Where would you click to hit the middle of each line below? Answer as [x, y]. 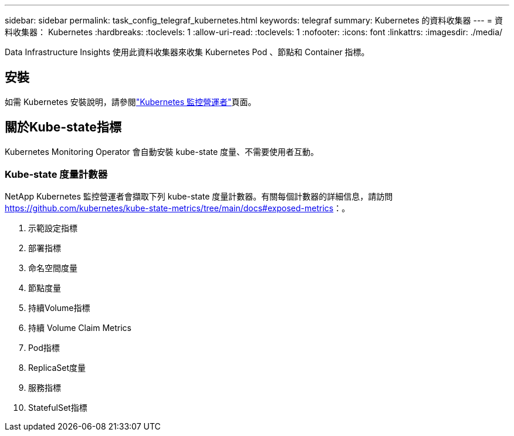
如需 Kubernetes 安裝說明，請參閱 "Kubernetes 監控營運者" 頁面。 [131, 102]
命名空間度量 [53, 268]
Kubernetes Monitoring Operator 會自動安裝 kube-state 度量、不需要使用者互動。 [162, 151]
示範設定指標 [53, 228]
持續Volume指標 [59, 308]
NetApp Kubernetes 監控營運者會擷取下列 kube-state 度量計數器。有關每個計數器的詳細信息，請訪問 [199, 197]
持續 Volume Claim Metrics [80, 328]
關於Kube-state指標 [63, 127]
